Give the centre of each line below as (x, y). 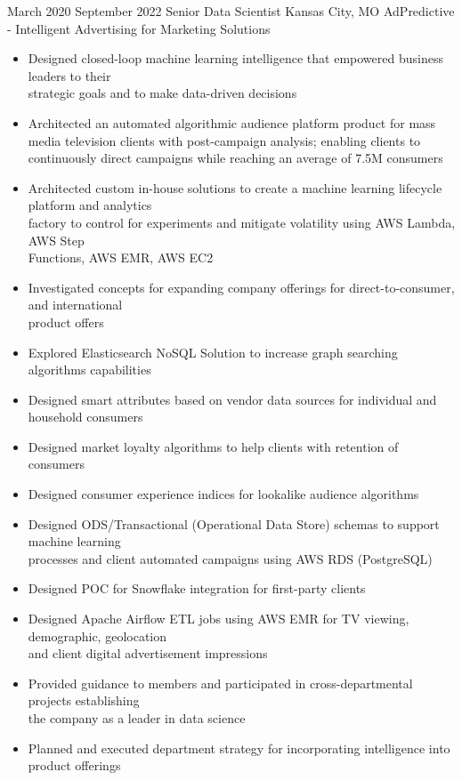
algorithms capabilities (89, 370)
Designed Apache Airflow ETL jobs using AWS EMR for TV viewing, (219, 619)
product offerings (74, 765)
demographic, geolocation (97, 635)
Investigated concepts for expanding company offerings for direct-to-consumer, (241, 287)
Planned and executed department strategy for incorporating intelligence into (239, 748)
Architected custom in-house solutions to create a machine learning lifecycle (235, 187)
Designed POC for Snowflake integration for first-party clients (197, 588)
